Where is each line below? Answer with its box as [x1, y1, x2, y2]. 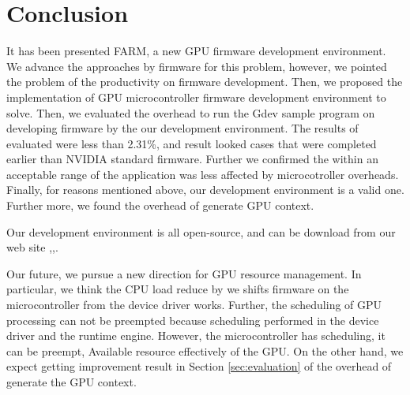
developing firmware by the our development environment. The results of [6, 120, 359, 136]
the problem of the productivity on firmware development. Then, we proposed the [6, 73, 403, 90]
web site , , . [6, 239, 58, 255]
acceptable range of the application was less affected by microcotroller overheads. [6, 166, 399, 182]
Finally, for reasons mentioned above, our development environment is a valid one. [6, 181, 404, 198]
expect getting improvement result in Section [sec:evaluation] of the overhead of [6, 358, 392, 375]
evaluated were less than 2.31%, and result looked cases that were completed [6, 135, 377, 151]
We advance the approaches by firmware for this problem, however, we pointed [6, 58, 387, 74]
